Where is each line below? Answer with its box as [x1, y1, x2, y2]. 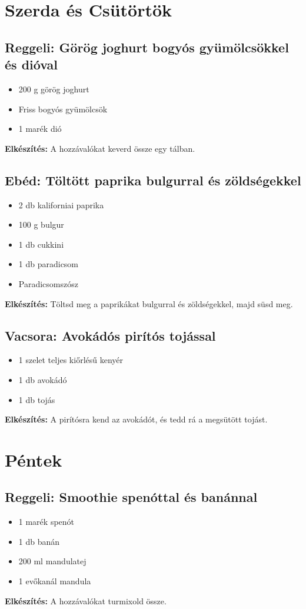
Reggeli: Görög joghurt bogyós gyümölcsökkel [5, 38, 289, 56]
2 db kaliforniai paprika [18, 198, 104, 211]
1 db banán [18, 535, 60, 547]
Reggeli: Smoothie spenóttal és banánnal [5, 488, 258, 506]
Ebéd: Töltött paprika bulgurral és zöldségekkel [5, 171, 301, 189]
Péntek [5, 447, 62, 471]
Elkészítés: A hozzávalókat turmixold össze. [5, 594, 167, 607]
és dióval [5, 55, 58, 74]
